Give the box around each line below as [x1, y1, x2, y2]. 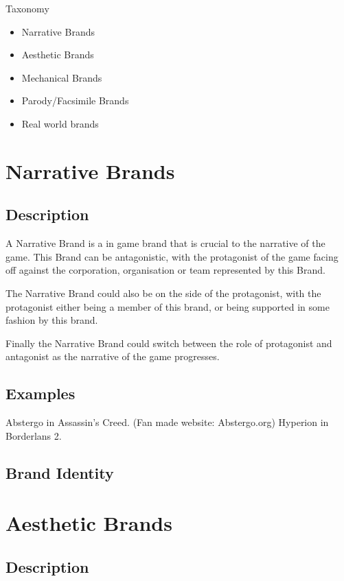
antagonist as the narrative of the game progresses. [5, 349, 220, 364]
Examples [5, 383, 76, 404]
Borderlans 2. [5, 428, 62, 442]
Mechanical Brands [21, 70, 102, 84]
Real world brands [21, 116, 99, 130]
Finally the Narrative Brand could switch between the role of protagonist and [5, 335, 332, 350]
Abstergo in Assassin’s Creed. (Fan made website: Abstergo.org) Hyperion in [5, 415, 329, 429]
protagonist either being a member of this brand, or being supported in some [5, 299, 330, 313]
